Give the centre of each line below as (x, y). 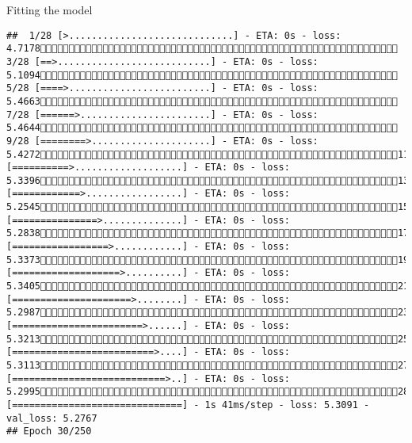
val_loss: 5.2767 (52, 418)
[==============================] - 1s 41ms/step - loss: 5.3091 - (188, 405)
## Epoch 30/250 (49, 432)
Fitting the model (50, 10)
